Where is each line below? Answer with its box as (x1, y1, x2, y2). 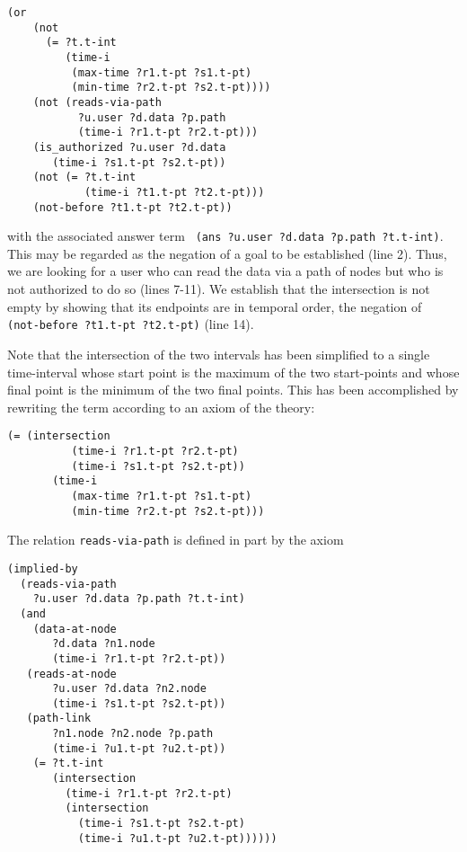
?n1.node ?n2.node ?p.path (52, 727, 214, 741)
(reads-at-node (26, 667, 117, 680)
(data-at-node (32, 622, 117, 635)
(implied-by (7, 562, 78, 575)
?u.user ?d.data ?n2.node (52, 682, 207, 696)
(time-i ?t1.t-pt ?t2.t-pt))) (84, 185, 265, 199)
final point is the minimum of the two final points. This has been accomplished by (7, 380, 459, 399)
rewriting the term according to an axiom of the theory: (7, 397, 315, 416)
